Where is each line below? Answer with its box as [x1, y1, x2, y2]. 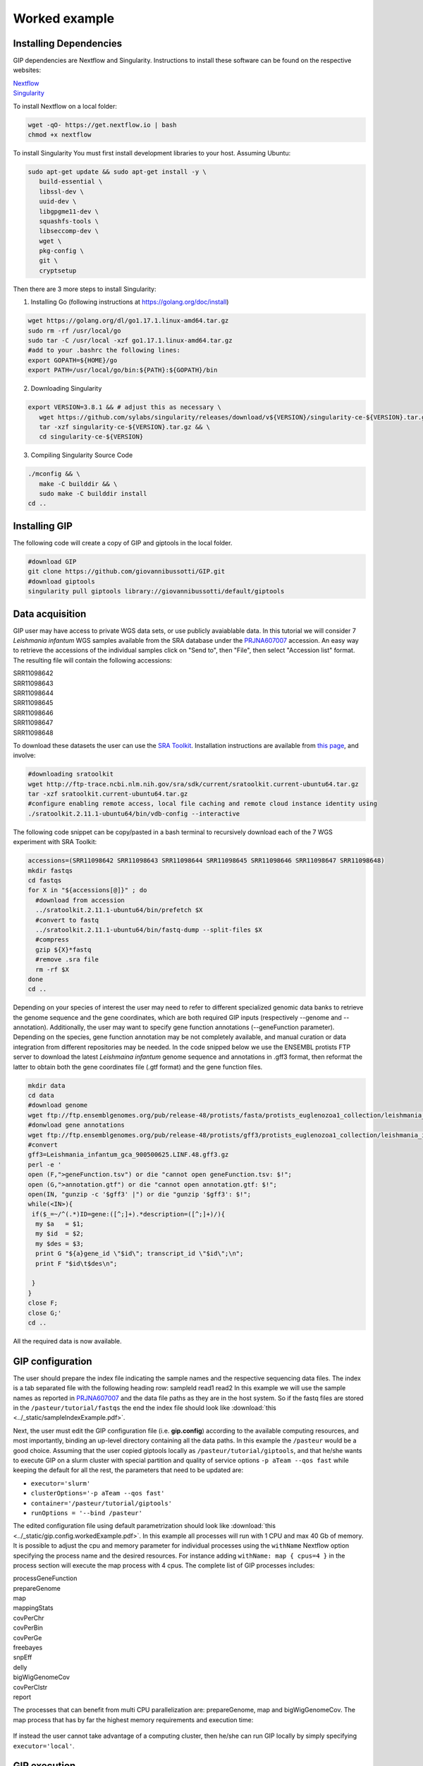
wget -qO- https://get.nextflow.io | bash [27, 121, 177, 129]
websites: [13, 66, 42, 74]
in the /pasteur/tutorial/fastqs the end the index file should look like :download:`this [13, 1404, 276, 1412]
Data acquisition [13, 608, 87, 620]
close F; [27, 1299, 59, 1307]
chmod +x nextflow [27, 131, 92, 138]
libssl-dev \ [39, 187, 85, 196]
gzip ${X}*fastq [35, 945, 92, 954]
